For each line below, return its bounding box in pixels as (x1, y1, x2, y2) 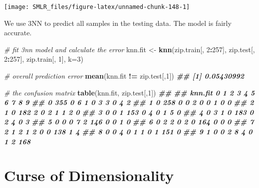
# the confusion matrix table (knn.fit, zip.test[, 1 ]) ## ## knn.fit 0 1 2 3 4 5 (4, 87, 255, 97)
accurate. (4, 27, 32, 38)
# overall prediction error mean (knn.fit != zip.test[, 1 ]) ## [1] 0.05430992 (4, 71, 245, 81)
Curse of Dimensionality (4, 165, 174, 186)
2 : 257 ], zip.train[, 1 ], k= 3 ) (4, 54, 83, 64)
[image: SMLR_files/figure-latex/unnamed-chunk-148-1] (4, 3, 190, 10)
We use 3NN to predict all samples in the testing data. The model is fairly (4, 17, 232, 28)
